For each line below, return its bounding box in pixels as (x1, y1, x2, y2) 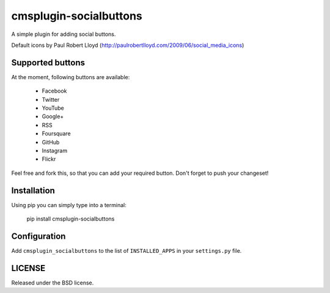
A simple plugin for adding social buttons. (11, 30, 116, 38)
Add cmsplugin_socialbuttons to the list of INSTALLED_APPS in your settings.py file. (11, 247, 242, 254)
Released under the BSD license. (11, 279, 94, 286)
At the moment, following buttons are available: (11, 73, 130, 80)
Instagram (42, 147, 67, 154)
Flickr (42, 155, 56, 163)
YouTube (42, 104, 64, 112)
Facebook (42, 87, 67, 94)
